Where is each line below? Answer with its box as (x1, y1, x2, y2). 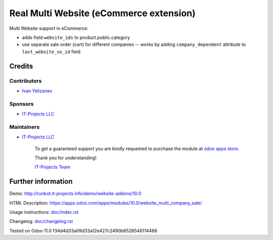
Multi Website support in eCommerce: (9, 25, 88, 31)
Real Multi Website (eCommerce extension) (9, 8, 196, 19)
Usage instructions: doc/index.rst (9, 209, 79, 215)
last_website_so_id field (22, 49, 81, 55)
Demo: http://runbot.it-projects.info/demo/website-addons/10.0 (9, 190, 142, 197)
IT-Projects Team (34, 164, 71, 170)
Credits (9, 62, 33, 70)
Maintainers (9, 123, 40, 130)
